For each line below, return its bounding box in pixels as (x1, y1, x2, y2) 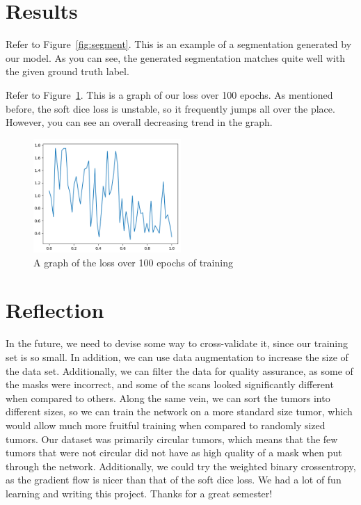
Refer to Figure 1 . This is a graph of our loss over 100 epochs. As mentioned (6, 87, 333, 102)
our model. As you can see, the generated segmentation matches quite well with (6, 50, 345, 65)
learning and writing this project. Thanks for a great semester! (6, 486, 273, 500)
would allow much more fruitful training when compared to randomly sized (6, 417, 326, 432)
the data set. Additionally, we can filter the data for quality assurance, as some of (6, 363, 353, 378)
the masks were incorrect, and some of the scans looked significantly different (6, 377, 334, 392)
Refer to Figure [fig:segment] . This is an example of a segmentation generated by (6, 37, 352, 51)
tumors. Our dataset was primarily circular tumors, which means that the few (6, 431, 338, 446)
